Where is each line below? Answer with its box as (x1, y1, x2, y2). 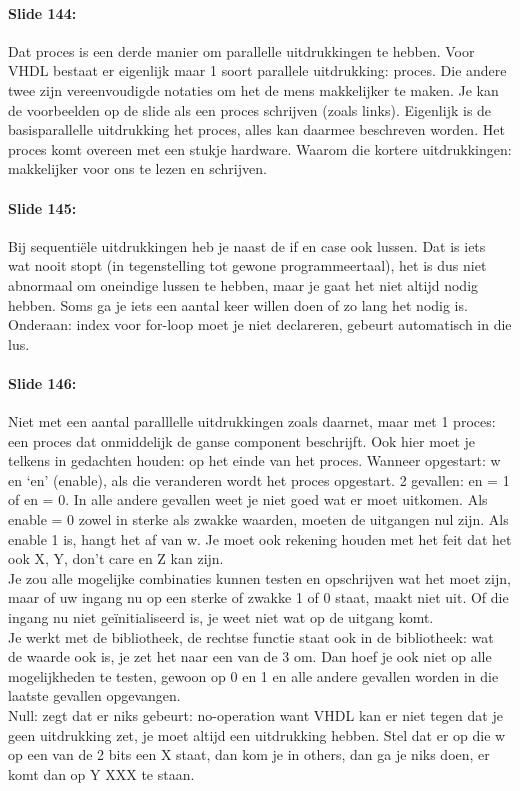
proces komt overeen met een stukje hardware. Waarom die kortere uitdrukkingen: (8, 138, 512, 159)
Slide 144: (8, 2, 77, 23)
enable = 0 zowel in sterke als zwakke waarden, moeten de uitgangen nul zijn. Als (8, 509, 509, 530)
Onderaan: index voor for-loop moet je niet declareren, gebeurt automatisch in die (8, 314, 512, 335)
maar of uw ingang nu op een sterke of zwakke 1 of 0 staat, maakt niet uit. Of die (8, 587, 509, 608)
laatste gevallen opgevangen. (8, 685, 181, 706)
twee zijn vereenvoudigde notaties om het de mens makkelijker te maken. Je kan (8, 79, 499, 100)
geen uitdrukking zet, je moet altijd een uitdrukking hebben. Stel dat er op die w (8, 724, 506, 745)
